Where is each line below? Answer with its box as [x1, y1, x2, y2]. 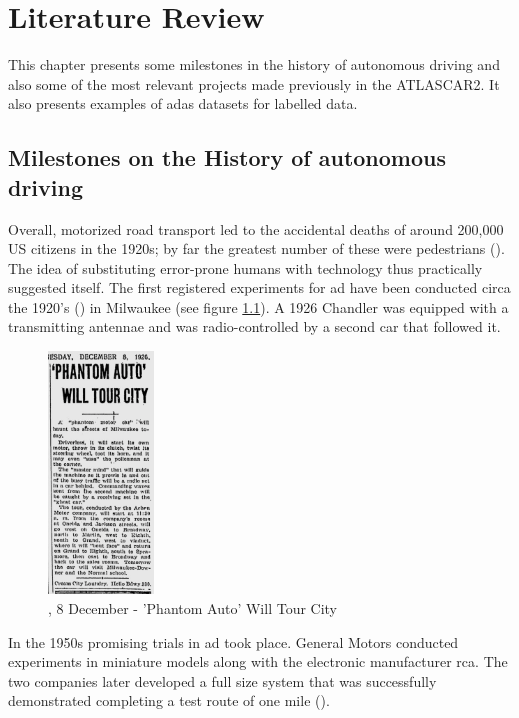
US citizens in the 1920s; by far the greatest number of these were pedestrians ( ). [8, 238, 505, 259]
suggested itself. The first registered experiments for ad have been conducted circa [8, 277, 511, 298]
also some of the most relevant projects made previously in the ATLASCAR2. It [8, 73, 500, 94]
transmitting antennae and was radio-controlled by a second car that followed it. [8, 316, 501, 337]
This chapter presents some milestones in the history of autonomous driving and [8, 54, 500, 75]
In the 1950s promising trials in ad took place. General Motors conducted [8, 631, 459, 652]
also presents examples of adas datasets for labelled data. [8, 93, 358, 114]
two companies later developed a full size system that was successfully [8, 670, 437, 691]
